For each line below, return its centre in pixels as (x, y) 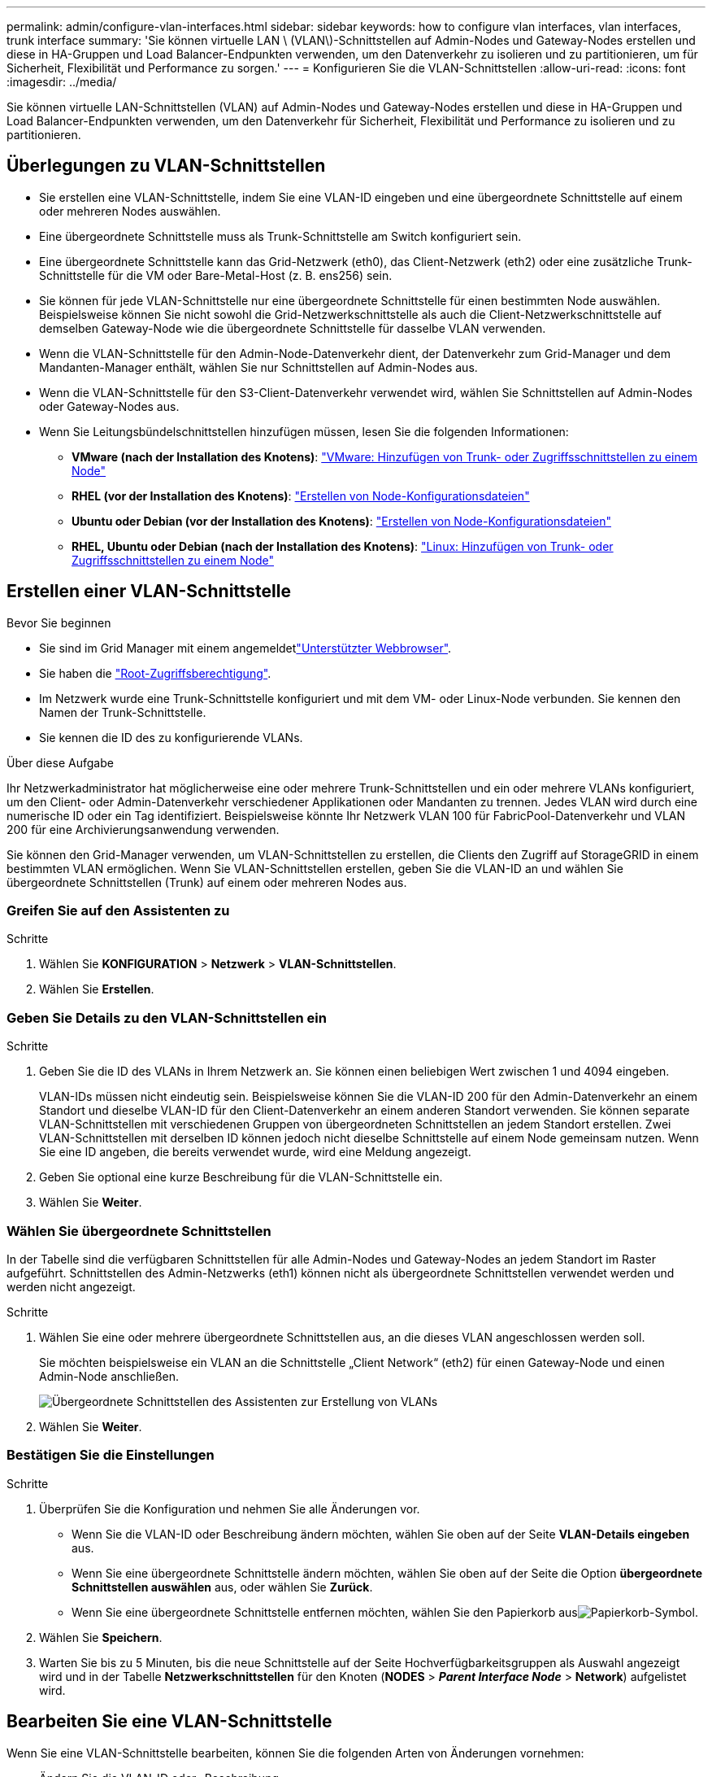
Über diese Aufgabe (60, 762)
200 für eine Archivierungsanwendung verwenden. (143, 829)
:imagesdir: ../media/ (62, 82)
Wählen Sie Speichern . (101, 1637)
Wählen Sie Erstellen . (97, 989)
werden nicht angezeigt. (71, 1286)
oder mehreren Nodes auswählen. (130, 211)
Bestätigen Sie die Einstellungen (111, 1455)
